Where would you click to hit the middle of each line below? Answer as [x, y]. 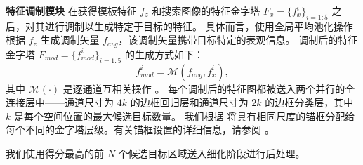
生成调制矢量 [70, 40]
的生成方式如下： [164, 54]
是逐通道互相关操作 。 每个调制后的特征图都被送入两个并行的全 [209, 88]
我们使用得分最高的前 [55, 153]
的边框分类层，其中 [309, 102]
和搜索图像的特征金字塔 [206, 11]
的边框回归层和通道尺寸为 [189, 102]
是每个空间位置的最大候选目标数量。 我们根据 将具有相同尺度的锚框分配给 [184, 115]
